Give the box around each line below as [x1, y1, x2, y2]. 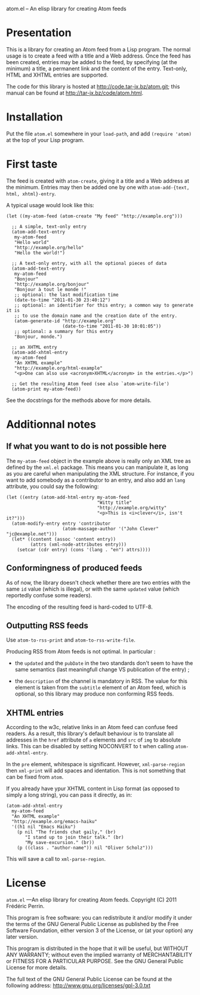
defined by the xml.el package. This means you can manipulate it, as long [6, 464, 189, 471]
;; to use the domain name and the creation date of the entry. [14, 313, 178, 319]
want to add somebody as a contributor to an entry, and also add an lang [6, 476, 186, 483]
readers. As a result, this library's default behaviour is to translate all [6, 730, 174, 737]
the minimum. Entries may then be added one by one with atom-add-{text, [6, 183, 190, 190]
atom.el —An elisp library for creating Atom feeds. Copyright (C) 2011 [6, 896, 177, 903]
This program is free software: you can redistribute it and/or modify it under [6, 914, 192, 921]
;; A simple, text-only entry [11, 223, 87, 229]
